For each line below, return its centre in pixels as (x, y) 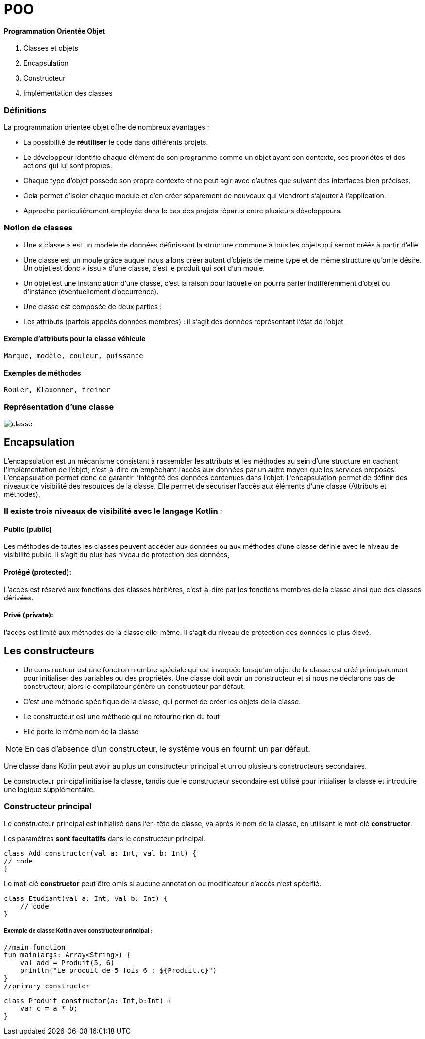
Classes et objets (51, 48)
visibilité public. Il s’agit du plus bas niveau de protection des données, (117, 555)
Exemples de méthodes (42, 373)
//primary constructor (47, 986)
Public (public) (28, 529)
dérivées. (19, 598)
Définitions (25, 110)
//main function (35, 947)
